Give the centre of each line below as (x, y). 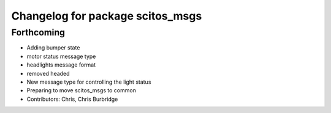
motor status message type (61, 56)
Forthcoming (38, 32)
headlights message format (61, 65)
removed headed (48, 73)
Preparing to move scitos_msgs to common (81, 90)
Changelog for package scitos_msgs (107, 16)
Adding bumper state (53, 48)
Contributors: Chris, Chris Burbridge (72, 99)
